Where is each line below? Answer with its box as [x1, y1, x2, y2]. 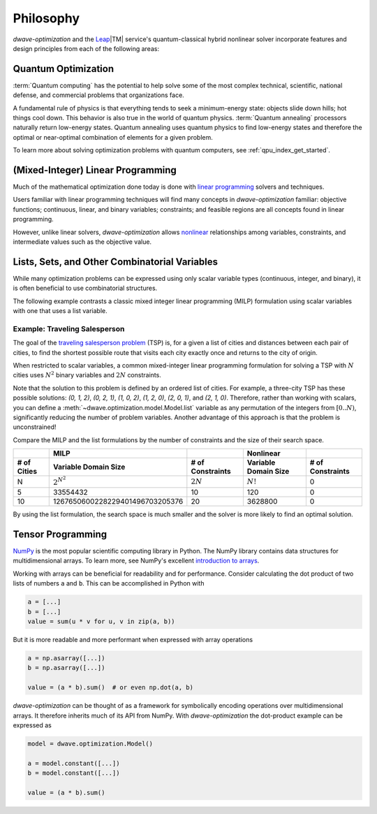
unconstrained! [13, 423, 57, 431]
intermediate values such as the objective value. [13, 238, 152, 246]
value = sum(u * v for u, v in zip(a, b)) [27, 618, 175, 625]
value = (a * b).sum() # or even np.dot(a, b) [27, 683, 193, 692]
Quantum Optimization [13, 63, 114, 75]
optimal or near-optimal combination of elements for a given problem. [13, 133, 213, 141]
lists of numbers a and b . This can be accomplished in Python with [13, 579, 205, 588]
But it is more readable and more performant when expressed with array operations [13, 635, 253, 644]
